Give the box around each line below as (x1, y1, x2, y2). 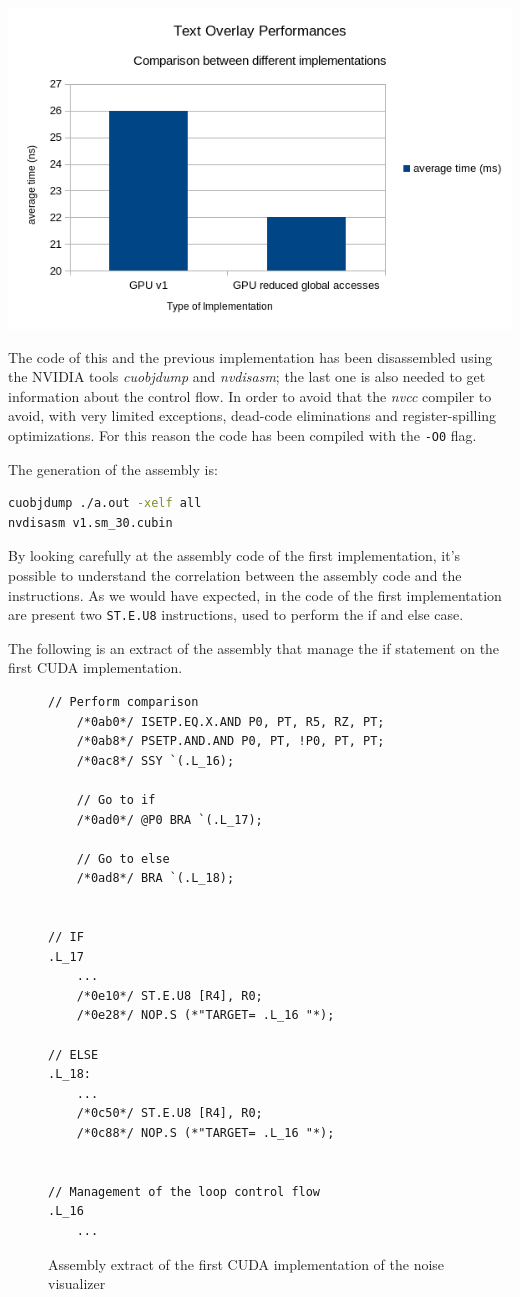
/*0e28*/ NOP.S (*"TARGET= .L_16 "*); (76, 1008, 335, 1023)
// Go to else (76, 851, 170, 866)
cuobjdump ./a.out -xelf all (8, 496, 202, 511)
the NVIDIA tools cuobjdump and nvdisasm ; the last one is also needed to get (8, 366, 486, 387)
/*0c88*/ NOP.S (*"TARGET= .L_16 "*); (76, 1126, 335, 1141)
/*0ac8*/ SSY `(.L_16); (76, 753, 235, 768)
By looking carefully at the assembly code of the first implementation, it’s (8, 545, 461, 566)
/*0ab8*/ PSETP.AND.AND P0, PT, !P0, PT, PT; (76, 734, 385, 749)
